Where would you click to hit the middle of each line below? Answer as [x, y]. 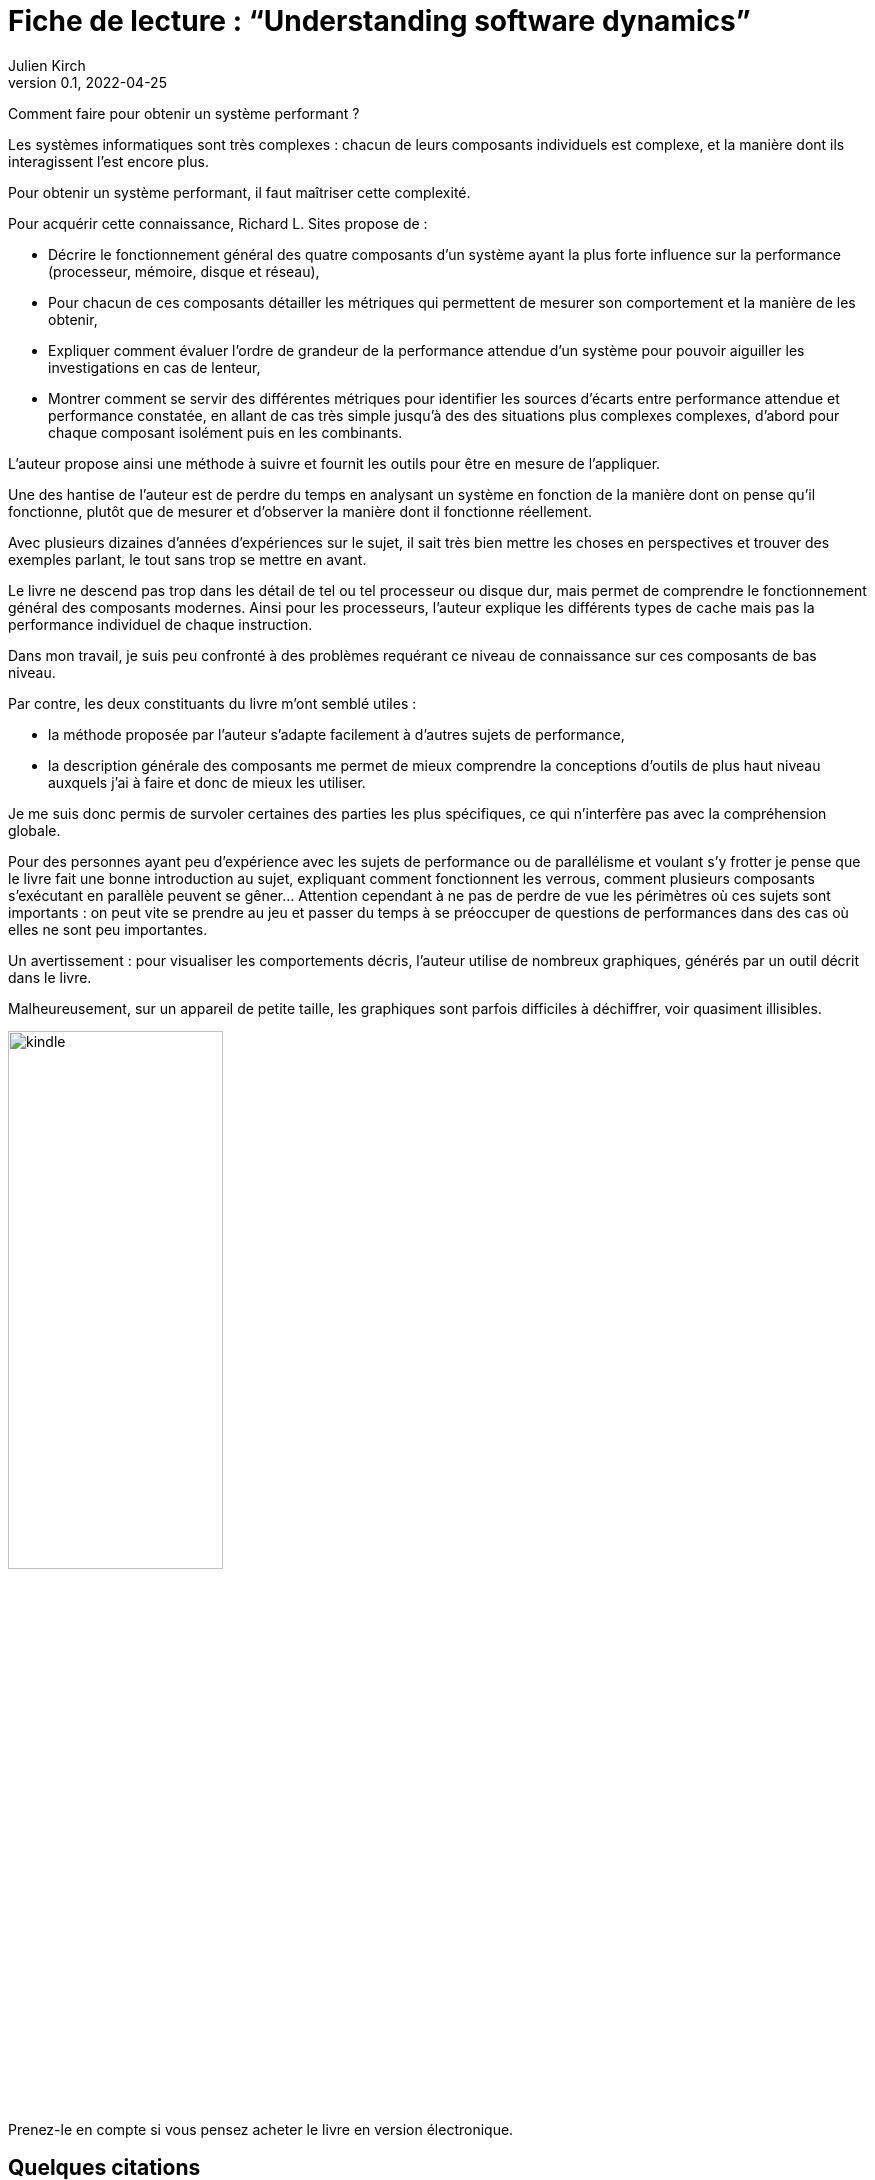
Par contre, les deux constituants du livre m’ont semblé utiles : [212, 703]
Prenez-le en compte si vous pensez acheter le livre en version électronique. [261, 2129]
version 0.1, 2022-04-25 [87, 82]
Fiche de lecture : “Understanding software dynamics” [379, 21]
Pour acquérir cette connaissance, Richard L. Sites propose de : [218, 223]
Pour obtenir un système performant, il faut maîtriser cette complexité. [239, 192]
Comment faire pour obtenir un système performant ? [184, 113]
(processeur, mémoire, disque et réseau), [184, 271]
